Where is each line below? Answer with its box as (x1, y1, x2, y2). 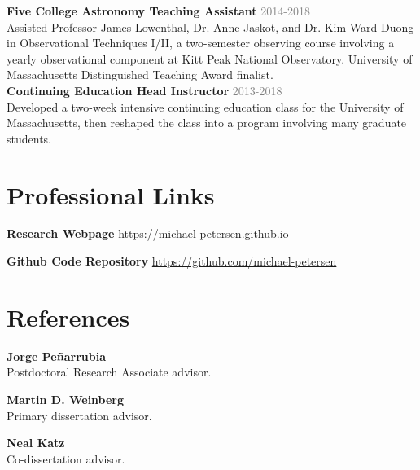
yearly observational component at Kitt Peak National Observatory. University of (7, 50, 413, 67)
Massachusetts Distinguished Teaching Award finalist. (7, 66, 273, 83)
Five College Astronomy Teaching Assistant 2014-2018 (7, 2, 310, 19)
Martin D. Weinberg (7, 390, 125, 407)
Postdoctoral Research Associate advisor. (7, 363, 212, 380)
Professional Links (7, 178, 215, 211)
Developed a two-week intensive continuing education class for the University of (7, 98, 404, 115)
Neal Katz (7, 434, 65, 451)
